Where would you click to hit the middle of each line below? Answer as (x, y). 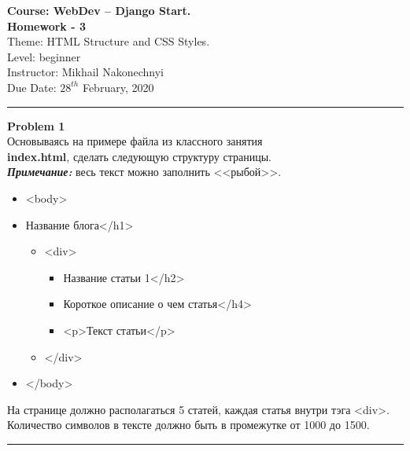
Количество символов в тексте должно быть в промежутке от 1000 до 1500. (188, 425)
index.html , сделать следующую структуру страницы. (140, 156)
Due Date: (32, 87)
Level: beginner (44, 56)
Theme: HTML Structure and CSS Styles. (109, 41)
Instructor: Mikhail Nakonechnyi (85, 72)
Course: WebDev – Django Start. (99, 10)
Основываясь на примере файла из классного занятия (135, 141)
